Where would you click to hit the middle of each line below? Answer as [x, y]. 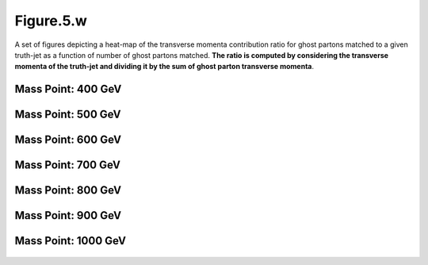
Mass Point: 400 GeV [68, 89]
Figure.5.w [51, 21]
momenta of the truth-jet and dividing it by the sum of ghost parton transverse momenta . [164, 67]
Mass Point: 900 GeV [68, 215]
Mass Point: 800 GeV [68, 190]
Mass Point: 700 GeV [67, 165]
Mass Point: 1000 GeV [71, 241]
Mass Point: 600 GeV [68, 140]
